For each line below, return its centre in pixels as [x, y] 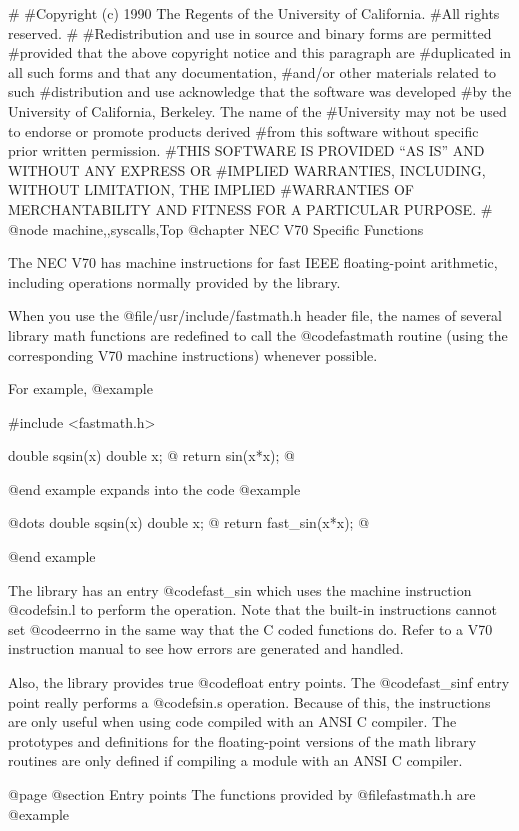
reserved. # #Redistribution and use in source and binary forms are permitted [250, 32]
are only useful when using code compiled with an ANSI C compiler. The [232, 721]
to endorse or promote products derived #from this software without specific [243, 130]
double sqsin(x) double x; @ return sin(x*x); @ [151, 455]
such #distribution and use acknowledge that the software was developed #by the [260, 91]
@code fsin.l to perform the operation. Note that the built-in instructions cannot [252, 609]
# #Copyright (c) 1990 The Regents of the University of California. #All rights [254, 13]
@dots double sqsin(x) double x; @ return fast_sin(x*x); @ [189, 522]
